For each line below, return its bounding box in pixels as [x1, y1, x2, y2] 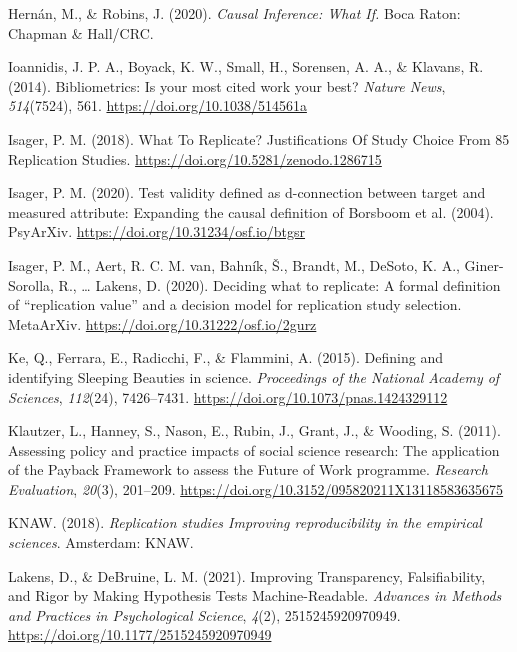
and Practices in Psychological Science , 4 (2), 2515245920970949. [8, 604, 401, 625]
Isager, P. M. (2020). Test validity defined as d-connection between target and [8, 182, 486, 203]
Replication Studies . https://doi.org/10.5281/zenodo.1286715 [8, 148, 382, 169]
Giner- [464, 254, 504, 275]
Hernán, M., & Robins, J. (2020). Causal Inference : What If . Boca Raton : [8, 3, 461, 23]
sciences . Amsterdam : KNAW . [8, 532, 194, 553]
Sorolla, [8, 274, 54, 295]
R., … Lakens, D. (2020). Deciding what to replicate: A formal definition [58, 274, 501, 295]
